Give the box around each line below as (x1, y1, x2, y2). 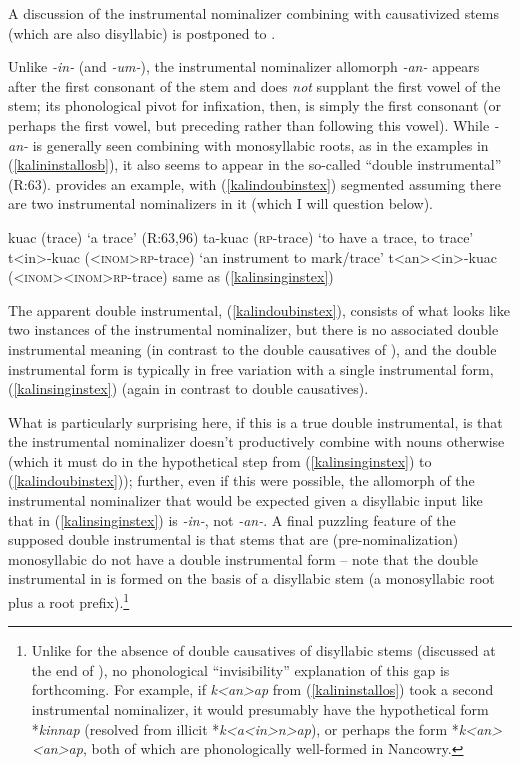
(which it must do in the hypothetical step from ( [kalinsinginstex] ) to (8, 450, 432, 471)
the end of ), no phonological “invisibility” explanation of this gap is (31, 659, 450, 680)
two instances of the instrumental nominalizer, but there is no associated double (8, 319, 499, 340)
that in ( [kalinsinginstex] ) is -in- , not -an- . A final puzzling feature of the (8, 509, 456, 530)
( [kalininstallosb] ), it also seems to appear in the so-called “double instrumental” (8, 154, 502, 175)
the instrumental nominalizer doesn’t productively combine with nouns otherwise (8, 431, 505, 452)
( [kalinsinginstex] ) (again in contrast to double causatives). (8, 378, 369, 399)
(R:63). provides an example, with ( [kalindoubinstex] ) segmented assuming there (8, 173, 502, 194)
